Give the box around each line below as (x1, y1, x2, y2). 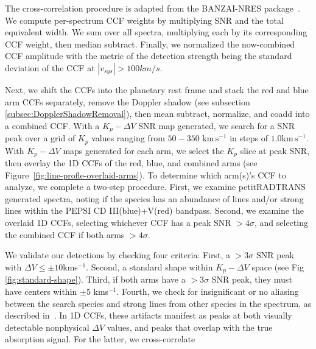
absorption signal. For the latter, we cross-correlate (5, 333, 195, 345)
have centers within (5, 284, 77, 297)
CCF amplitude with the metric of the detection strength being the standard (5, 49, 292, 62)
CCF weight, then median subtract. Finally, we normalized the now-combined (5, 37, 295, 50)
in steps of (230, 132, 268, 144)
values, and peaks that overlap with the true (107, 320, 273, 333)
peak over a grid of (5, 132, 75, 144)
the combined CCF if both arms (5, 228, 125, 241)
